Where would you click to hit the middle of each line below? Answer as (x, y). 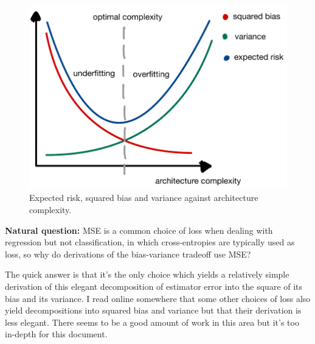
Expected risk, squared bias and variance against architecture (144, 198)
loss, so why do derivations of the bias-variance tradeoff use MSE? (128, 254)
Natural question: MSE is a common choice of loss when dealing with (139, 230)
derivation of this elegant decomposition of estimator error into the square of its (154, 286)
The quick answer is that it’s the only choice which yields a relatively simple (147, 274)
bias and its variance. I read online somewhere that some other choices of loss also (158, 298)
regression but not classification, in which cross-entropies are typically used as (150, 242)
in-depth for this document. (56, 334)
